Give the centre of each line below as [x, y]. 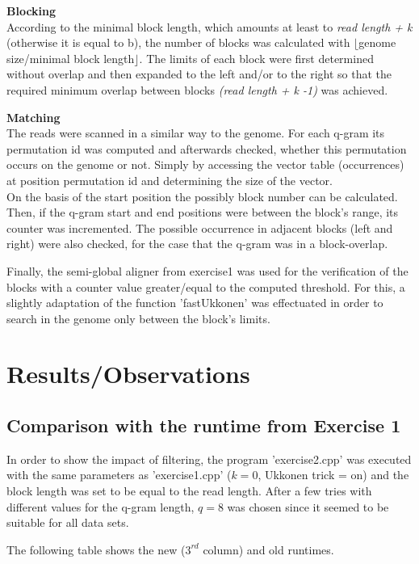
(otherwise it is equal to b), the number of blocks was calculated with [178, 42]
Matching [34, 117]
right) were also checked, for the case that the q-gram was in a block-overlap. [197, 244]
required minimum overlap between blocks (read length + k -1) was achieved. [197, 89]
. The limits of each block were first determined [256, 58]
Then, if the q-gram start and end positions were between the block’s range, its [203, 212]
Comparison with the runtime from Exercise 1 [204, 425]
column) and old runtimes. [268, 549]
